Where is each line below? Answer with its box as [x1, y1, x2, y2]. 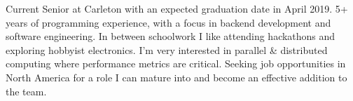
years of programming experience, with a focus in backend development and [6, 15, 331, 29]
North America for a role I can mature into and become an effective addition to [6, 69, 347, 84]
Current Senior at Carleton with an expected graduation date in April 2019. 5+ [6, 1, 348, 15]
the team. [6, 83, 47, 98]
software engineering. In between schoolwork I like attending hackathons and [6, 29, 335, 43]
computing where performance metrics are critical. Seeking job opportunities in [6, 56, 346, 71]
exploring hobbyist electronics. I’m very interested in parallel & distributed [6, 42, 328, 57]
